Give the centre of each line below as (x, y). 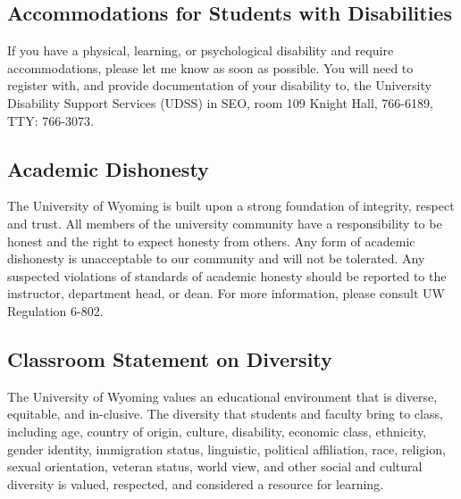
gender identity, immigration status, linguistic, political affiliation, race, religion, (226, 449)
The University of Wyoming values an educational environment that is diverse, (222, 396)
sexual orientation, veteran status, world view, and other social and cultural (215, 466)
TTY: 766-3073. (50, 120)
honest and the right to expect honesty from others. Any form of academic (211, 241)
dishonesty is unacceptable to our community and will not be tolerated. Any (216, 258)
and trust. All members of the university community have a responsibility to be (225, 223)
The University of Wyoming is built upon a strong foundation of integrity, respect (231, 206)
